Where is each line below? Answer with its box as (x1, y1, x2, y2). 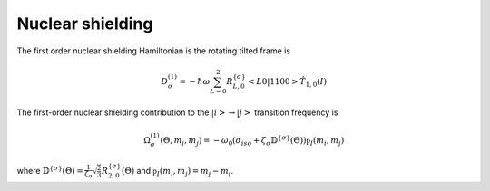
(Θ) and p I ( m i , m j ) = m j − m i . (121, 165, 234, 178)
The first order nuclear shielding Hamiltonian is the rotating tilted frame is (16, 45, 290, 56)
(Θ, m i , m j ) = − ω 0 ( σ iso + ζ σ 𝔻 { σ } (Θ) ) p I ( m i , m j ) (160, 133, 345, 148)
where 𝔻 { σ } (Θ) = (16, 164, 83, 176)
